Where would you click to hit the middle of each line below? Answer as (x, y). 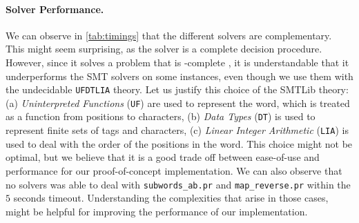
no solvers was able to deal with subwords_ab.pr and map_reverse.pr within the (178, 184)
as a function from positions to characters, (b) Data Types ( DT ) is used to (161, 116)
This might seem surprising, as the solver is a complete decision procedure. (164, 49)
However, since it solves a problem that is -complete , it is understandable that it (177, 62)
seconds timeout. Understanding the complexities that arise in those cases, (171, 198)
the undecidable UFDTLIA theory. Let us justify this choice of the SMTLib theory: (177, 89)
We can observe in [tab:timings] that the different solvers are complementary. (169, 35)
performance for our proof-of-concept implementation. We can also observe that (174, 170)
